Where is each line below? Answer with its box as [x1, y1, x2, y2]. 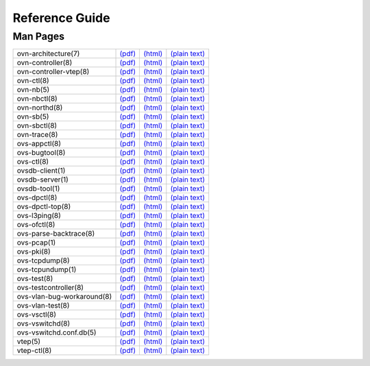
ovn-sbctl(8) [16, 121, 58, 130]
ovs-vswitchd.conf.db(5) [16, 328, 97, 337]
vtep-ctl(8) [16, 346, 52, 356]
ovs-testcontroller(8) [16, 283, 84, 293]
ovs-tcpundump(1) [16, 265, 77, 274]
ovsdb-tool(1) [16, 184, 60, 193]
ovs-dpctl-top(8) [16, 202, 71, 212]
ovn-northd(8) [16, 103, 63, 112]
